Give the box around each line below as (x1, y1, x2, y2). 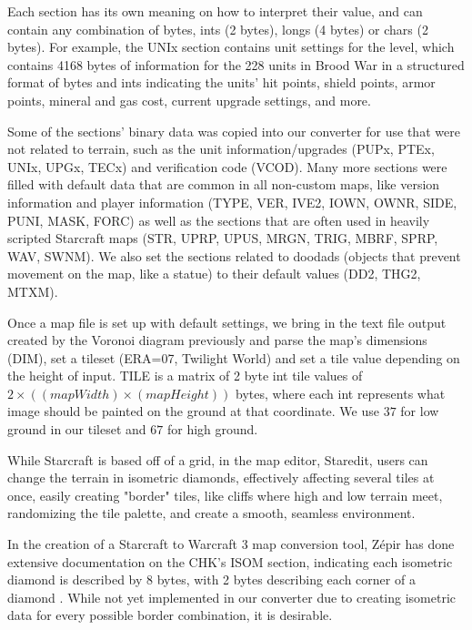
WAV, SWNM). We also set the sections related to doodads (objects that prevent (7, 246, 461, 265)
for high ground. (166, 420, 258, 439)
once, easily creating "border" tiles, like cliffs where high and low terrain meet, (7, 485, 443, 504)
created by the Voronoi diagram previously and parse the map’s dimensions (7, 330, 427, 350)
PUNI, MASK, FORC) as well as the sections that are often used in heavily (7, 210, 430, 229)
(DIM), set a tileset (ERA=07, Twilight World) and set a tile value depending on (7, 348, 460, 367)
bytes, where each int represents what (236, 383, 446, 402)
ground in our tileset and (7, 420, 146, 439)
